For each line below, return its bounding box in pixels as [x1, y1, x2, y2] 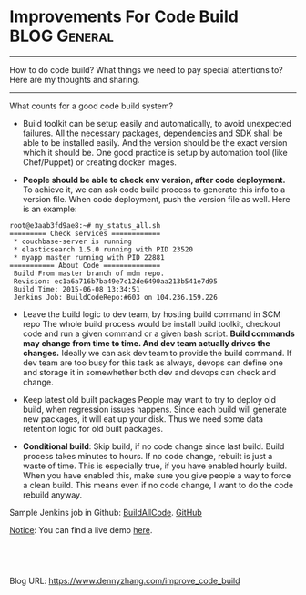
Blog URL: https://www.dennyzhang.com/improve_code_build [9, 575, 240, 586]
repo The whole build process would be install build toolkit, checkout [22, 318, 281, 329]
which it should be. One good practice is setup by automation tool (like [22, 147, 289, 158]
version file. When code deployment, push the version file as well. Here [22, 193, 291, 204]
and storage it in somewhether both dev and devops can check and [22, 366, 277, 377]
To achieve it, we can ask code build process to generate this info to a [22, 184, 286, 195]
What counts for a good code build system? [9, 100, 174, 111]
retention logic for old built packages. [22, 423, 164, 434]
